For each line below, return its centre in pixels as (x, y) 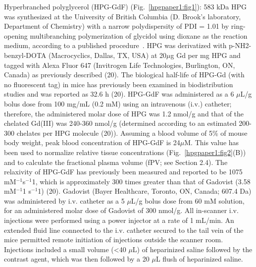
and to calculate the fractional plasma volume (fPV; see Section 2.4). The (116, 162)
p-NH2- (240, 45)
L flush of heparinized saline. (199, 259)
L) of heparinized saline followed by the (192, 249)
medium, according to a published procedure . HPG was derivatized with (115, 45)
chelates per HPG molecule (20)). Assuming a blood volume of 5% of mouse (132, 133)
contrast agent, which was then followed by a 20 (77, 259)
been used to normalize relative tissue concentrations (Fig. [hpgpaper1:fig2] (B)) (125, 152)
